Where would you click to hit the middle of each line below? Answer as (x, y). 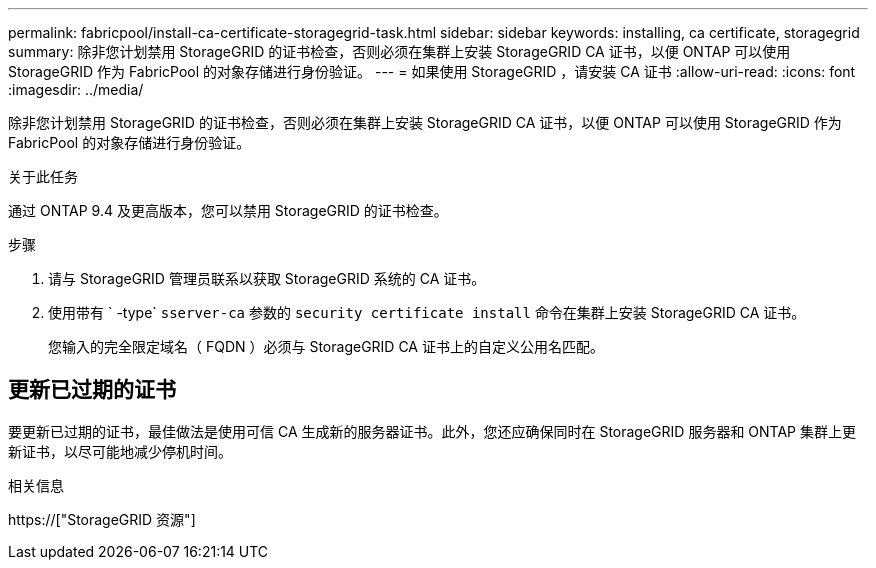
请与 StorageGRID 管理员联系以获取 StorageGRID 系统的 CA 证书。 (267, 278)
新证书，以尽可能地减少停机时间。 (120, 451)
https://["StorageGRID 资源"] (102, 519)
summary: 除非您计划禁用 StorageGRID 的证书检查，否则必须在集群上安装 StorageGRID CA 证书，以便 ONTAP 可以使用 (399, 51)
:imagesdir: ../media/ (76, 89)
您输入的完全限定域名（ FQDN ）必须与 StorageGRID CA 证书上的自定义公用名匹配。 (326, 346)
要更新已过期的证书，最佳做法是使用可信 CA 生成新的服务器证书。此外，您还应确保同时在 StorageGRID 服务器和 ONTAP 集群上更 (432, 431)
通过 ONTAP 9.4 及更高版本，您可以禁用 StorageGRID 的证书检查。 (228, 210)
